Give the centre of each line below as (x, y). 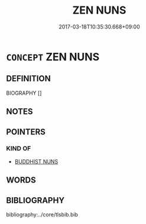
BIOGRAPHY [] (24, 93)
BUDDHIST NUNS (36, 161)
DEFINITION (29, 79)
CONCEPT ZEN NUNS (53, 57)
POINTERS (26, 132)
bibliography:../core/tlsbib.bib (42, 215)
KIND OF (19, 149)
